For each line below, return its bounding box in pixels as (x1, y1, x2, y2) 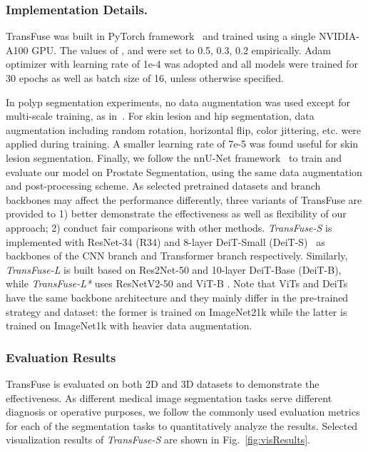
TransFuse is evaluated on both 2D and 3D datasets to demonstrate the (6, 376, 320, 391)
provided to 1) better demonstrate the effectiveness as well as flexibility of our (6, 206, 347, 221)
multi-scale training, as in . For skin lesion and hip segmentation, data (6, 108, 315, 123)
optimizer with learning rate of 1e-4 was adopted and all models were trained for (6, 56, 358, 71)
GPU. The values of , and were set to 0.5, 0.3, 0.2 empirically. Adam (31, 42, 331, 57)
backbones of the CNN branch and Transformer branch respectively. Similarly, (6, 248, 348, 263)
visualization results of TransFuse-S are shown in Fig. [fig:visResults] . (6, 432, 310, 447)
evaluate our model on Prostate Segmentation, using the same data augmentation (6, 164, 362, 179)
